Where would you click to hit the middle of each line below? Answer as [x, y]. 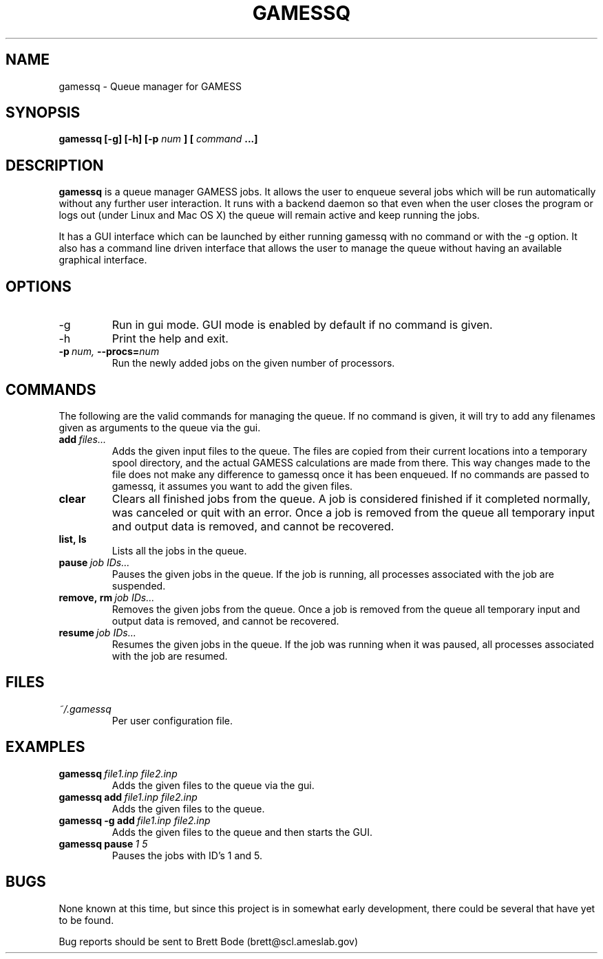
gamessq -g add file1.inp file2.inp [135, 820]
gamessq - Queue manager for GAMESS [150, 86]
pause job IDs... [94, 562]
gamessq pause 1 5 [103, 843]
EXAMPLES [45, 747]
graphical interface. [103, 260]
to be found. [86, 920]
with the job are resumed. [170, 656]
